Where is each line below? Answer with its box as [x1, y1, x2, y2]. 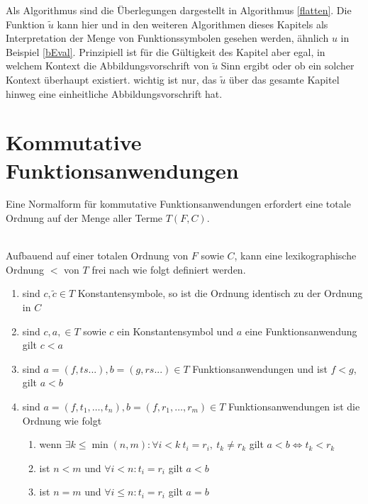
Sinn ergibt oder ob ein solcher [221, 58, 355, 73]
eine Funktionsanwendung [245, 323, 357, 338]
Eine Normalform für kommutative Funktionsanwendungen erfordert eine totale [6, 196, 351, 211]
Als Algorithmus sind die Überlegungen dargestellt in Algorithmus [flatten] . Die [6, 3, 352, 17]
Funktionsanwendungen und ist [192, 361, 328, 376]
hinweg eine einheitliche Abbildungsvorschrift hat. [6, 86, 223, 101]
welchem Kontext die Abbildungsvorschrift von [6, 58, 209, 73]
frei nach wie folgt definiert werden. [91, 262, 246, 276]
